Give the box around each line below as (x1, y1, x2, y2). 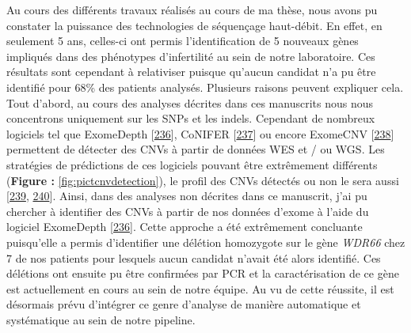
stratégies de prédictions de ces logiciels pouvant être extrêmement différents (6, 156, 378, 172)
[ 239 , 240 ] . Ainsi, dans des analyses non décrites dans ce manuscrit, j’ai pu (6, 187, 367, 204)
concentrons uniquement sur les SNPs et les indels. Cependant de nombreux (6, 110, 375, 127)
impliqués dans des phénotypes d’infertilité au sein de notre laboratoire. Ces (6, 47, 375, 64)
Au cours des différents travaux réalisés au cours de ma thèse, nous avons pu (6, 2, 378, 17)
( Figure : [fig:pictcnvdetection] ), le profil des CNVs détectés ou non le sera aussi (6, 172, 399, 188)
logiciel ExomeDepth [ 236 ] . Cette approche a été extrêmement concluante (6, 218, 363, 235)
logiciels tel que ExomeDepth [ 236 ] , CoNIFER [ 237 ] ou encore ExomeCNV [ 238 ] (6, 125, 394, 142)
